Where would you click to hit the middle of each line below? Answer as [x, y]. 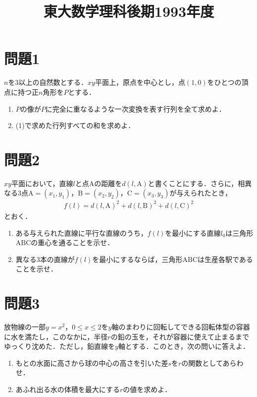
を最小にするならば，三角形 [137, 259]
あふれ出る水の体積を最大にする [68, 389]
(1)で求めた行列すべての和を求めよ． [75, 125]
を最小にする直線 [193, 232]
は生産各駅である [225, 259]
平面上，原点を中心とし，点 [140, 82]
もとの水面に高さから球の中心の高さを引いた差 [92, 363]
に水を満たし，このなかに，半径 [56, 336]
